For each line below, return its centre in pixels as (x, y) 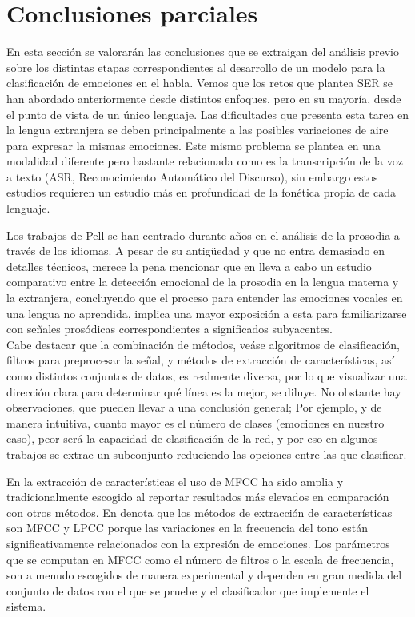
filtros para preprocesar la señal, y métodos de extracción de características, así (201, 360)
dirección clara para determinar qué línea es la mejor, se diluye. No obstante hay (204, 391)
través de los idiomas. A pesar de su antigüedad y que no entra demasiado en (196, 251)
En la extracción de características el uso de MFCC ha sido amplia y (175, 481)
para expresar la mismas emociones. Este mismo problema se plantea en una (194, 145)
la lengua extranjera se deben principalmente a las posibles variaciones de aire (198, 130)
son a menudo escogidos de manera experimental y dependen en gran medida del (204, 575)
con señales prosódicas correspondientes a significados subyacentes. (170, 329)
